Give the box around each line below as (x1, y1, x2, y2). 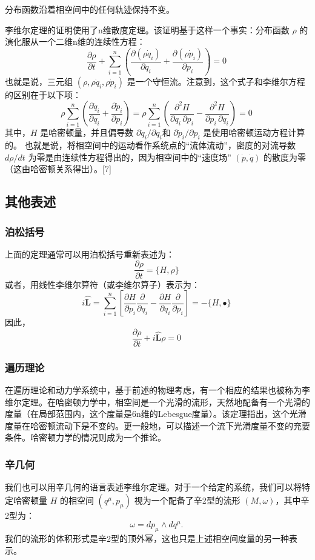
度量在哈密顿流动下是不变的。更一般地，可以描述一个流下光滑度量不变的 (5, 419, 293, 432)
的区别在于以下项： (5, 88, 81, 101)
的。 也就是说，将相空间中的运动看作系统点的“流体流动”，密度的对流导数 (5, 139, 296, 152)
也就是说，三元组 (5, 75, 73, 87)
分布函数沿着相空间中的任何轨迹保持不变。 (5, 3, 174, 15)
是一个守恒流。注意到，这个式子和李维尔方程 (127, 75, 305, 87)
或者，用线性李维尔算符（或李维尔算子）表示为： (5, 278, 200, 290)
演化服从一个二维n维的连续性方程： (5, 35, 145, 48)
